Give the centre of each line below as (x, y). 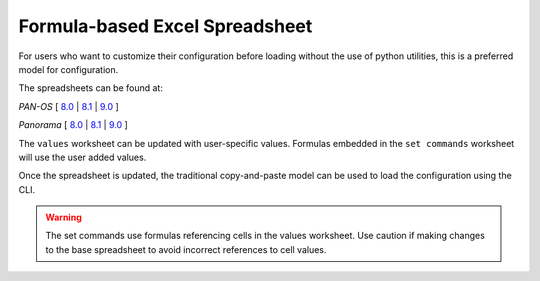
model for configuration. (68, 69)
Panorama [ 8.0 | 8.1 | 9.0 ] (73, 125)
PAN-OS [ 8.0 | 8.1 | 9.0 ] (68, 106)
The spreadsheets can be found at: (91, 88)
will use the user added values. (82, 157)
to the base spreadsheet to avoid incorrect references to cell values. (186, 249)
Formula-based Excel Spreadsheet (165, 26)
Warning (63, 217)
